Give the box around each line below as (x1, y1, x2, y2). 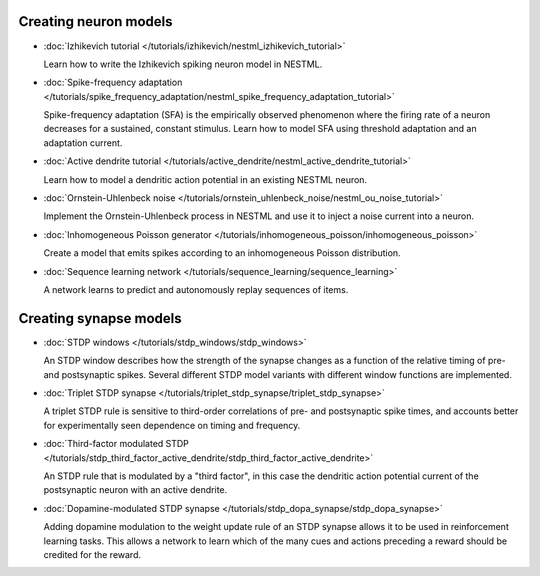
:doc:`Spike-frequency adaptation (43, 76, 183, 89)
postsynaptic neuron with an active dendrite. (43, 484, 228, 496)
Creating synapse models (18, 310, 182, 327)
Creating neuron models (18, 13, 174, 30)
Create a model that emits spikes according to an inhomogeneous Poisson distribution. (43, 247, 401, 259)
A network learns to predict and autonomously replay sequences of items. (43, 283, 349, 295)
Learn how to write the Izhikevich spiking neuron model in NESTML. (43, 58, 323, 70)
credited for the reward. (43, 548, 142, 560)
